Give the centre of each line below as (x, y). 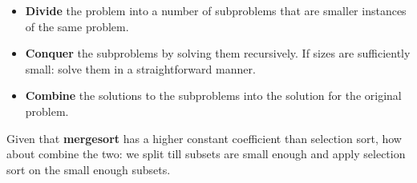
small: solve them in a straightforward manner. (140, 68)
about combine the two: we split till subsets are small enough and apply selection (206, 154)
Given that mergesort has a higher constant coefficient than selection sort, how (204, 138)
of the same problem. (77, 26)
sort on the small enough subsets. (89, 169)
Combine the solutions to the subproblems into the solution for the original (213, 95)
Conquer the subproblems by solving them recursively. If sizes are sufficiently (218, 53)
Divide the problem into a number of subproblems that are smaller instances (216, 10)
